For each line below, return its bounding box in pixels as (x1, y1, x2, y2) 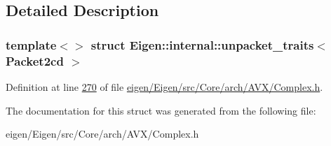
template (6, 36, 57, 53)
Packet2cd (6, 52, 64, 69)
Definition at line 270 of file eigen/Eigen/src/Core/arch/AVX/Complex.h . (6, 79, 323, 94)
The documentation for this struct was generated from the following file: (6, 103, 316, 117)
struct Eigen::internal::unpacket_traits (90, 36, 314, 53)
